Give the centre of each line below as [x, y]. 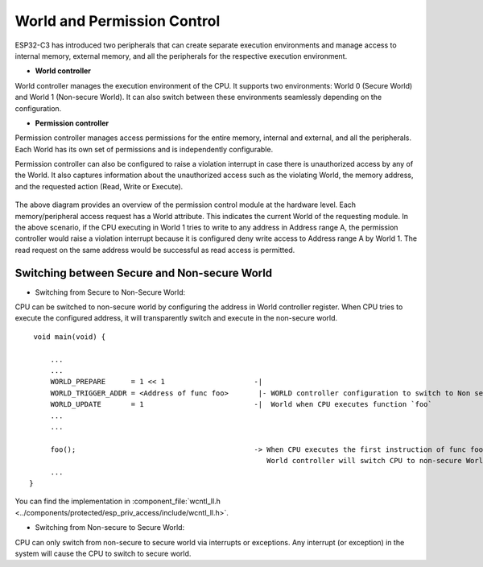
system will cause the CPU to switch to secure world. [103, 553]
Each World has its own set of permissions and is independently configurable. [144, 149]
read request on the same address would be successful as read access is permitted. [155, 250]
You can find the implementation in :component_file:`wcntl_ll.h [118, 501]
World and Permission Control [118, 21]
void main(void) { [70, 337]
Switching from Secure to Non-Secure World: [110, 292]
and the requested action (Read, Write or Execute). [99, 186]
